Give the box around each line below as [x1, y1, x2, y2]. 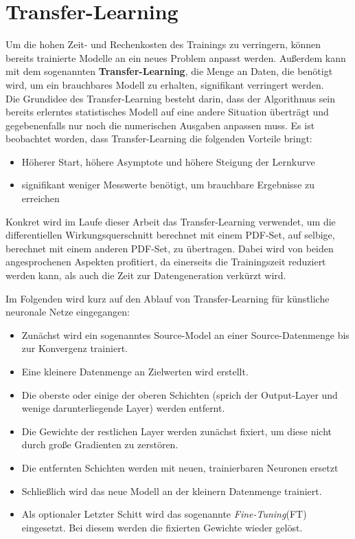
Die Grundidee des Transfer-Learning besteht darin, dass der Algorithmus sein [5, 91, 336, 105]
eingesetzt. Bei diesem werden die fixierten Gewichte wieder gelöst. [21, 520, 303, 534]
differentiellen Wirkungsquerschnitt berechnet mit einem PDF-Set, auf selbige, [5, 228, 335, 242]
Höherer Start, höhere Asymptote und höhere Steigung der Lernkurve [21, 154, 315, 168]
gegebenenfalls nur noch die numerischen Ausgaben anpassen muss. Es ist [5, 118, 315, 132]
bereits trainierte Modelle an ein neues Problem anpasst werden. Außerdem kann [5, 50, 346, 65]
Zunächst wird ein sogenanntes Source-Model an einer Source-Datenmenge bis [21, 327, 350, 342]
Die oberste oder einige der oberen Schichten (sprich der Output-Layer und [21, 387, 338, 401]
